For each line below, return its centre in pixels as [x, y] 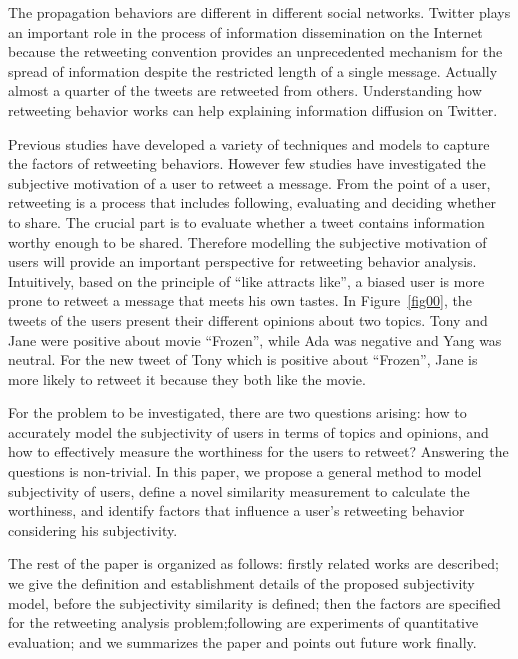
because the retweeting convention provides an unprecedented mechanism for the [255, 51]
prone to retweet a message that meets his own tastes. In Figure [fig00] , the [240, 300]
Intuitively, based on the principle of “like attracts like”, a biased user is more [246, 280]
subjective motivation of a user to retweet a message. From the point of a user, [249, 182]
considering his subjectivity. [93, 529]
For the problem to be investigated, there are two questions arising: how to [237, 412]
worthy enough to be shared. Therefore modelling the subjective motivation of [247, 241]
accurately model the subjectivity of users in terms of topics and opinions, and [248, 431]
